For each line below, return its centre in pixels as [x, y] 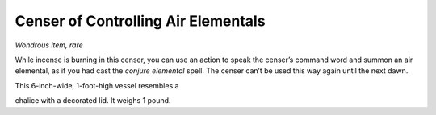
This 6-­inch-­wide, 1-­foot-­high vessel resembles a [97, 85]
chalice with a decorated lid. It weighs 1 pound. [93, 101]
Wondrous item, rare [49, 45]
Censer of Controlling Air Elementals [140, 21]
